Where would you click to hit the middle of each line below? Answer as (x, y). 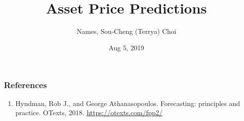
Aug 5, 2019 (126, 47)
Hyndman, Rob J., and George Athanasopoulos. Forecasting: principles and (128, 103)
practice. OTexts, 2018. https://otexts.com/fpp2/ (89, 113)
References (26, 85)
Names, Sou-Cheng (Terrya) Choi (126, 31)
